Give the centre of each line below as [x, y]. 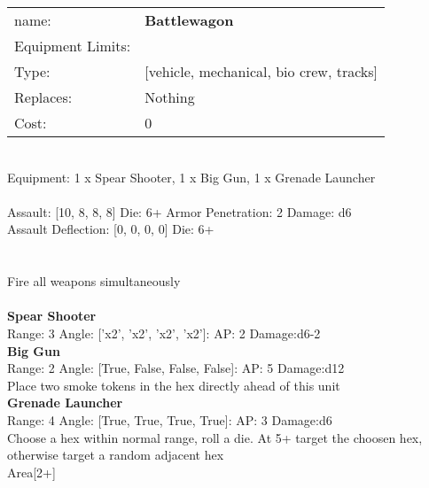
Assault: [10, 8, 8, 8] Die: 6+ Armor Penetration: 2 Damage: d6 [179, 211]
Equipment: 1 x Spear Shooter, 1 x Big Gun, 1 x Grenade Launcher [191, 177]
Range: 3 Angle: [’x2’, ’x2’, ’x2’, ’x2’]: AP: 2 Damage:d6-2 [164, 333]
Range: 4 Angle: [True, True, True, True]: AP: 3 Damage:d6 [170, 419]
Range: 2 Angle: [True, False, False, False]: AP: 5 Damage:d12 [176, 368]
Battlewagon [189, 20]
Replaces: [43, 97]
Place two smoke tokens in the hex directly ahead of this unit [174, 385]
